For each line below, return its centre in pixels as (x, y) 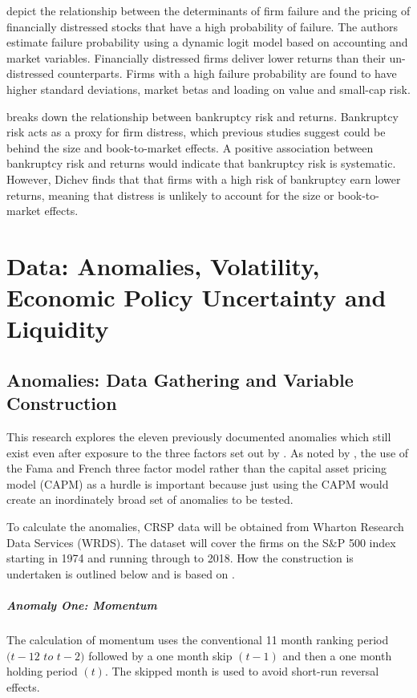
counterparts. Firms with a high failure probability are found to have (227, 73)
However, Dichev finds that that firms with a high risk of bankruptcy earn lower (204, 179)
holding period (42, 671)
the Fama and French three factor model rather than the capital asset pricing (197, 468)
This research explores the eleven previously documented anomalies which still (199, 437)
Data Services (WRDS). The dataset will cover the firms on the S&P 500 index (201, 542)
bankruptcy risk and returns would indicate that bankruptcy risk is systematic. (201, 163)
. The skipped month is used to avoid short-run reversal (242, 671)
